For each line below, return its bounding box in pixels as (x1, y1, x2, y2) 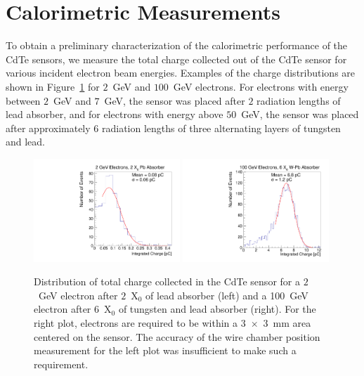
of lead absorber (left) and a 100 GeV (145, 287, 308, 302)
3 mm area (263, 316, 311, 330)
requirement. (34, 356, 89, 371)
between (6, 93, 41, 108)
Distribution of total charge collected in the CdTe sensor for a (34, 274, 300, 289)
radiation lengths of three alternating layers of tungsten (101, 120, 341, 135)
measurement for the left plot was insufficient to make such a (34, 343, 297, 358)
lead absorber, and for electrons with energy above (6, 107, 223, 122)
